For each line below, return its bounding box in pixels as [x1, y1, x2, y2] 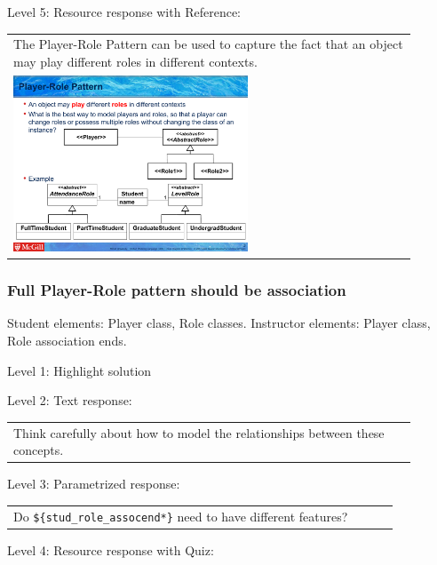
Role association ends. [7, 331, 127, 349]
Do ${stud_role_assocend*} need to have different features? [13, 506, 348, 525]
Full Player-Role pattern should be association [7, 279, 346, 301]
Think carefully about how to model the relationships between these [13, 423, 385, 442]
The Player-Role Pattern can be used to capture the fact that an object [13, 35, 403, 53]
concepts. [13, 441, 64, 459]
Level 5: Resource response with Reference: [7, 3, 241, 20]
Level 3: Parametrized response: [7, 474, 180, 493]
